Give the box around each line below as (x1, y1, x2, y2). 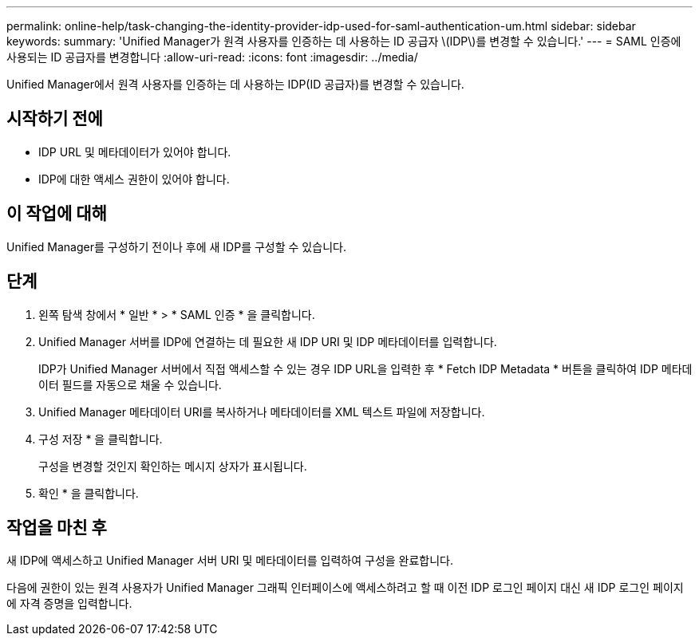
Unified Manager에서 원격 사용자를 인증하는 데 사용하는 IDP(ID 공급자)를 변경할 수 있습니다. (6, 77, 464, 91)
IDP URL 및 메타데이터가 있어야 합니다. (38, 144, 231, 159)
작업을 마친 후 (6, 517, 107, 538)
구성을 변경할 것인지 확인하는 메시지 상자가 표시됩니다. (38, 459, 307, 473)
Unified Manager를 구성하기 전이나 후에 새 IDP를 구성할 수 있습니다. (6, 239, 346, 254)
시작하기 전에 (6, 108, 103, 129)
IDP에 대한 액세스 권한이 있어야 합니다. (38, 171, 230, 186)
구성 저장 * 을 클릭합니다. (38, 431, 163, 446)
